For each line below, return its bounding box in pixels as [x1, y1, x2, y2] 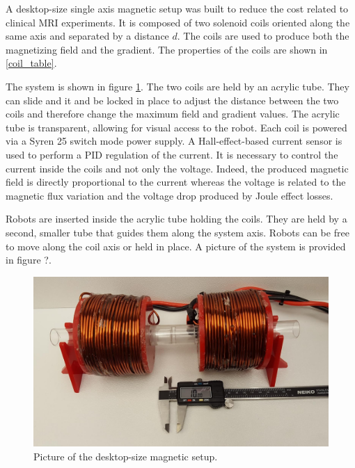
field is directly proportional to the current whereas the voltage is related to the [6, 175, 346, 189]
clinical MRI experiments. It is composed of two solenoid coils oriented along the [6, 15, 350, 29]
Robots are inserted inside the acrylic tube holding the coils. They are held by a [6, 211, 347, 226]
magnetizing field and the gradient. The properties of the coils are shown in [6, 42, 328, 56]
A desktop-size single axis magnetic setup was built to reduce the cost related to [6, 1, 349, 15]
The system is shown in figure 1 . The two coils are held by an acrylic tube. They [6, 79, 349, 93]
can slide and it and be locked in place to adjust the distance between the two [6, 92, 339, 107]
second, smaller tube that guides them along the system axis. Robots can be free [6, 225, 349, 239]
